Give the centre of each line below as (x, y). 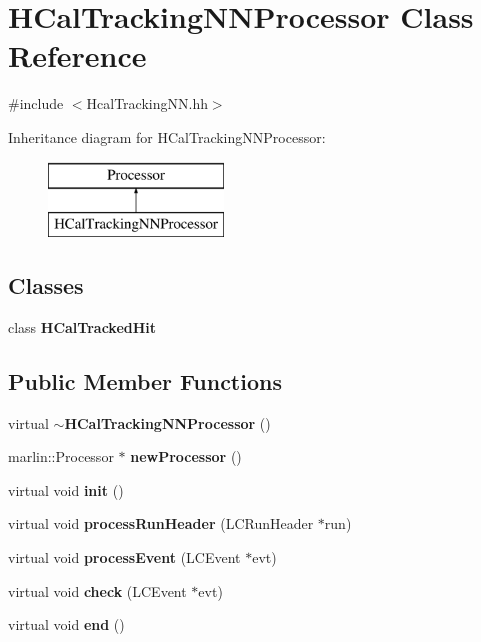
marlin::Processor (61, 456)
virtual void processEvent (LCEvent (124, 557)
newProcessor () (186, 456)
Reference (77, 55)
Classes (46, 285)
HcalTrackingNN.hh (147, 103)
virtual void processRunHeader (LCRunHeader (161, 523)
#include (36, 103)
